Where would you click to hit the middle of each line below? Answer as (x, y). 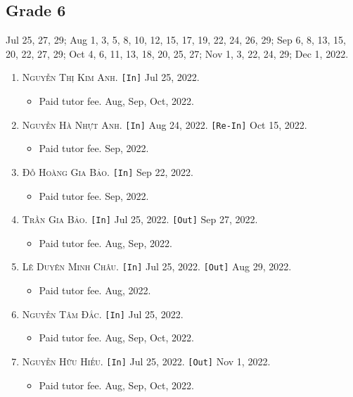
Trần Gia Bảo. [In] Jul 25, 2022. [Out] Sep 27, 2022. (140, 219)
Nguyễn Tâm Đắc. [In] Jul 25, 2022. (103, 314)
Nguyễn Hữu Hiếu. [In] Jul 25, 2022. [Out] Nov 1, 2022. (146, 361)
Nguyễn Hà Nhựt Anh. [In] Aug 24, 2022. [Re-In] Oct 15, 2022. (165, 124)
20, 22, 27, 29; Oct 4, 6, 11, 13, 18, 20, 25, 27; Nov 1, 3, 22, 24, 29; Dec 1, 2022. (177, 53)
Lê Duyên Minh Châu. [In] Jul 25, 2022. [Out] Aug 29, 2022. (157, 266)
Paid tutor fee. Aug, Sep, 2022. (105, 242)
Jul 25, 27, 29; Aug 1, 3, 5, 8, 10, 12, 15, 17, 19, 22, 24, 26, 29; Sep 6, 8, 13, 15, (176, 40)
